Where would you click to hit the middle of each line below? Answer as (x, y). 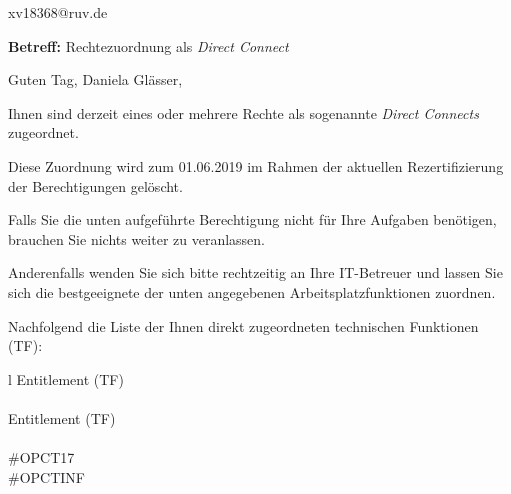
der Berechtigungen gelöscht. (95, 185)
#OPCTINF (46, 476)
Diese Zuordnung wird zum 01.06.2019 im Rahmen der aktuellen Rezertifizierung (256, 165)
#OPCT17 (41, 457)
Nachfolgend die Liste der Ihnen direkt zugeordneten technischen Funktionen (243, 325)
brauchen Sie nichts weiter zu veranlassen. (136, 238)
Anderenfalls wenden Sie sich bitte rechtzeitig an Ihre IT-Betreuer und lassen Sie (255, 272)
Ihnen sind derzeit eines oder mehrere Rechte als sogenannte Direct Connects (243, 112)
